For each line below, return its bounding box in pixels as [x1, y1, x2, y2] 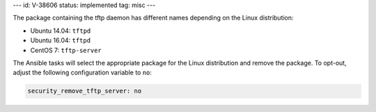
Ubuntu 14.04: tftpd [30, 26, 91, 35]
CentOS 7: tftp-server [30, 46, 102, 54]
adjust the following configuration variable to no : [13, 68, 152, 77]
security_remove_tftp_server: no [27, 87, 142, 95]
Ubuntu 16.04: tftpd [30, 36, 91, 45]
